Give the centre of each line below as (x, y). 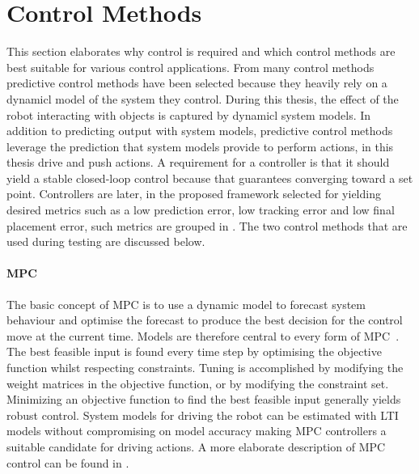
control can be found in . (68, 462)
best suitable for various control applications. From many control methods (190, 67)
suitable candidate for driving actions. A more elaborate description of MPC (196, 446)
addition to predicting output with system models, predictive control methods (200, 131)
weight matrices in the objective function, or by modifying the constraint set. (198, 383)
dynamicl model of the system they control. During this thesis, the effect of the (203, 98)
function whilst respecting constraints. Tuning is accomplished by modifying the (205, 368)
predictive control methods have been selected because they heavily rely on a (197, 83)
